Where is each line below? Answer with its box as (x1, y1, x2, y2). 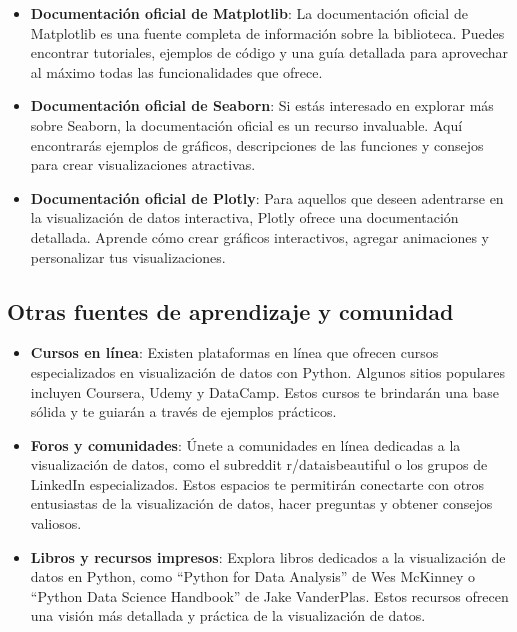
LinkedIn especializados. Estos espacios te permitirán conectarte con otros (30, 473, 485, 494)
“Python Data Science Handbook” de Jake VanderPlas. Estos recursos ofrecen (30, 585, 509, 606)
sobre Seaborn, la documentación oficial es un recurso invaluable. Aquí (30, 114, 463, 135)
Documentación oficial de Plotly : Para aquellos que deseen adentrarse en (30, 187, 504, 208)
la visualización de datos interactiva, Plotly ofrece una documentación (30, 207, 459, 228)
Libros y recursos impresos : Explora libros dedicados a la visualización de (30, 546, 506, 567)
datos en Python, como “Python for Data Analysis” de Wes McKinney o (30, 566, 476, 587)
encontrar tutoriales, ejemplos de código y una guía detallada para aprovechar (30, 42, 508, 63)
